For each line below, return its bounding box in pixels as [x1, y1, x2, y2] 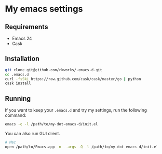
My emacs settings [5, 3, 83, 15]
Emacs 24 [12, 35, 32, 41]
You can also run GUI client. [5, 131, 60, 136]
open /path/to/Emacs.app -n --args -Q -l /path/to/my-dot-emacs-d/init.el [5, 144, 159, 149]
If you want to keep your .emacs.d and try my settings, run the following [5, 108, 147, 113]
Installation [5, 55, 40, 63]
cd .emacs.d [5, 72, 29, 77]
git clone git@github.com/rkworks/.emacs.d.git [5, 67, 103, 72]
